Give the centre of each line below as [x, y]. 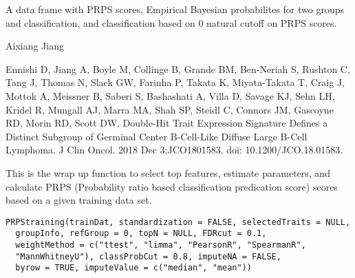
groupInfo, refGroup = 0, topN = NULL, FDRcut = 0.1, [141, 234]
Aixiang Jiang [35, 46]
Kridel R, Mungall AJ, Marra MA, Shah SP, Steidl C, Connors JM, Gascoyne [170, 109]
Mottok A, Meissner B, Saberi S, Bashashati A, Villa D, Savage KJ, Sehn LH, [170, 95]
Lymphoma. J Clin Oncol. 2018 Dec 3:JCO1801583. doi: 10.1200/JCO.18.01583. [174, 150]
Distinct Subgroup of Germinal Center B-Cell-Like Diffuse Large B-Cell [157, 136]
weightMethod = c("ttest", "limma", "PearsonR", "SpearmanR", [161, 245]
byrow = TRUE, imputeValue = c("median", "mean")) [133, 268]
